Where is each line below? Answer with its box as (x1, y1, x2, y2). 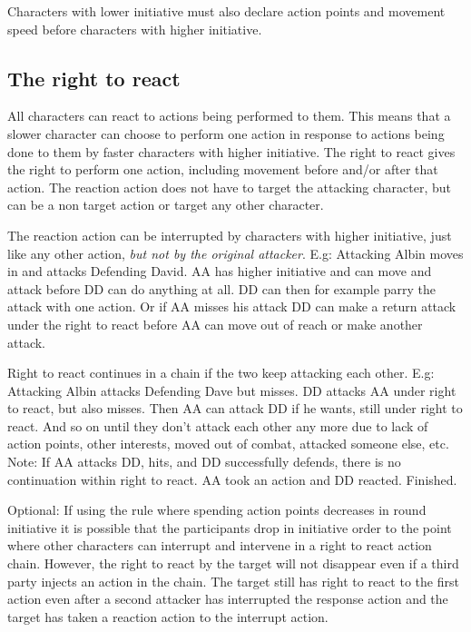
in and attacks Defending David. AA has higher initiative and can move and (7, 262, 432, 281)
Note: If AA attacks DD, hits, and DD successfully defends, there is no (7, 452, 401, 471)
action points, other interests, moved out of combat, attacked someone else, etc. (7, 434, 449, 453)
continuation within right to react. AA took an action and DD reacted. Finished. (7, 469, 457, 489)
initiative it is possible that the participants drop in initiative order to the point (7, 518, 452, 537)
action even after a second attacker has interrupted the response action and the (7, 589, 448, 608)
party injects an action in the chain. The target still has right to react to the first (7, 571, 459, 590)
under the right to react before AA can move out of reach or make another (7, 314, 423, 333)
